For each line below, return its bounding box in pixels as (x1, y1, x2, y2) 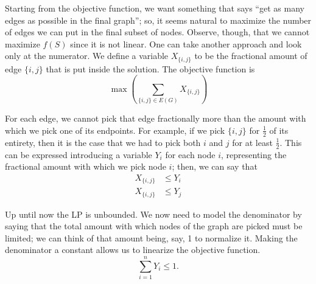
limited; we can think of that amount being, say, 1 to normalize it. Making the (5, 231, 298, 244)
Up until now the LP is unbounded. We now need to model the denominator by (5, 207, 302, 220)
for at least (232, 136, 273, 148)
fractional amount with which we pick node (5, 160, 166, 173)
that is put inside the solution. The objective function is (46, 62, 255, 75)
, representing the (221, 148, 287, 161)
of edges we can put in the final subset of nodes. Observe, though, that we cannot (5, 26, 310, 38)
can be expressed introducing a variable (5, 148, 152, 161)
